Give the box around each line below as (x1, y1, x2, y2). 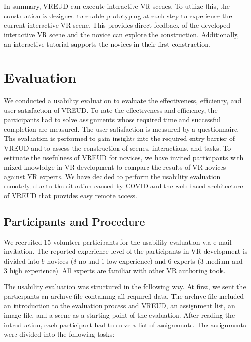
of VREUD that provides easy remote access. (4, 190, 137, 201)
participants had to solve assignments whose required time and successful (4, 114, 221, 124)
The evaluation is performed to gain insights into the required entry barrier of (4, 133, 235, 143)
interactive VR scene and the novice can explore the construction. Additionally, (4, 29, 239, 39)
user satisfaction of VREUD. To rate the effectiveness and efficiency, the (4, 105, 218, 115)
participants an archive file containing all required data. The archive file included (4, 291, 244, 301)
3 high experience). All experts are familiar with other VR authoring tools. (4, 265, 226, 275)
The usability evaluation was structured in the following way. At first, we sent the (4, 281, 246, 292)
